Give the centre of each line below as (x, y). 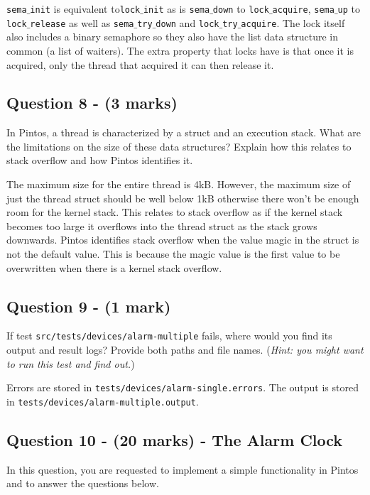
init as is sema (176, 9)
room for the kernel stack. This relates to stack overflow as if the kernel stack (175, 212)
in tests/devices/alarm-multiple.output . (103, 401)
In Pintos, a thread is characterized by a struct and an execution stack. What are (184, 132)
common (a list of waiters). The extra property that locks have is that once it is (180, 50)
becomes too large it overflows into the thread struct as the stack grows (162, 225)
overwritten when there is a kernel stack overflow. (114, 267)
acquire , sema (303, 9)
